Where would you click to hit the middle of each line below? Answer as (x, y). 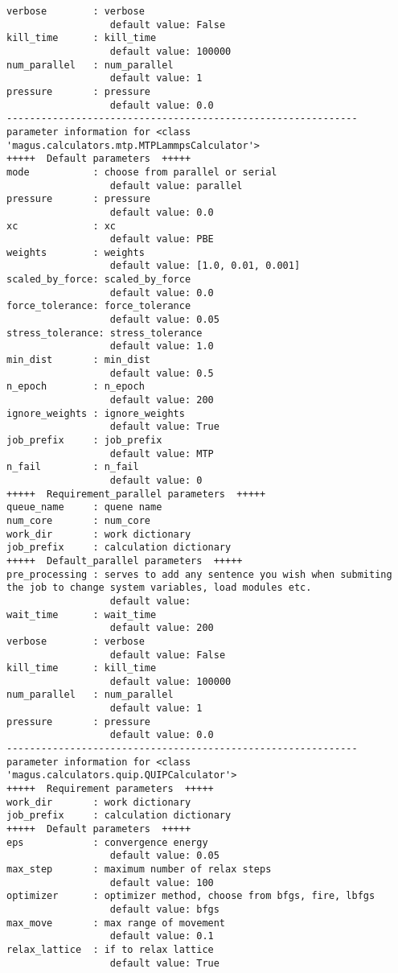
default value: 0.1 (162, 936)
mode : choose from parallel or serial (142, 172)
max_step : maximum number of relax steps (139, 869)
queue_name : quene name (84, 507)
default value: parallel (176, 186)
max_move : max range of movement (116, 923)
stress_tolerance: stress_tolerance (105, 333)
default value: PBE (162, 239)
